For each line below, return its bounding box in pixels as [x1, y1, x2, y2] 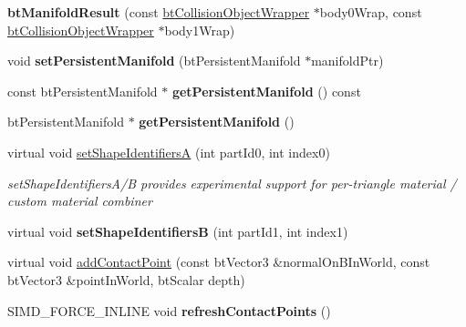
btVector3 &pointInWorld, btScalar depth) [7, 270, 245, 289]
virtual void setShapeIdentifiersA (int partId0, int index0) [7, 142, 330, 161]
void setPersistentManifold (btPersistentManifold [7, 51, 301, 70]
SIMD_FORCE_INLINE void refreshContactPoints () [7, 301, 331, 320]
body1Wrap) [164, 20, 235, 39]
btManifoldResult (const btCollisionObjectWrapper [7, 3, 310, 21]
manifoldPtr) [311, 51, 384, 70]
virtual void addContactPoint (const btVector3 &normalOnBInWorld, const [7, 252, 430, 271]
